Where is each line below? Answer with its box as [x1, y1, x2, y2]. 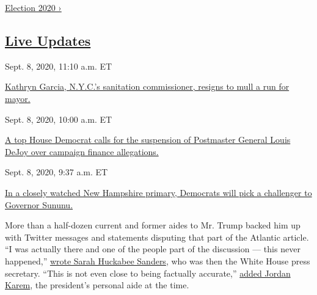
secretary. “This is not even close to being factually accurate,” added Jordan [5, 266, 291, 279]
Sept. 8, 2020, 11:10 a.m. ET [5, 59, 112, 72]
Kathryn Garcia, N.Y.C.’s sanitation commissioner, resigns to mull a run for [5, 80, 290, 93]
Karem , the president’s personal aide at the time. [5, 279, 189, 291]
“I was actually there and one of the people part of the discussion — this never [5, 242, 301, 255]
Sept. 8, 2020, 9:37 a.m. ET [5, 166, 108, 178]
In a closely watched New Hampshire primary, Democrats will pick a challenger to [5, 186, 312, 198]
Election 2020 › [5, 1, 62, 13]
